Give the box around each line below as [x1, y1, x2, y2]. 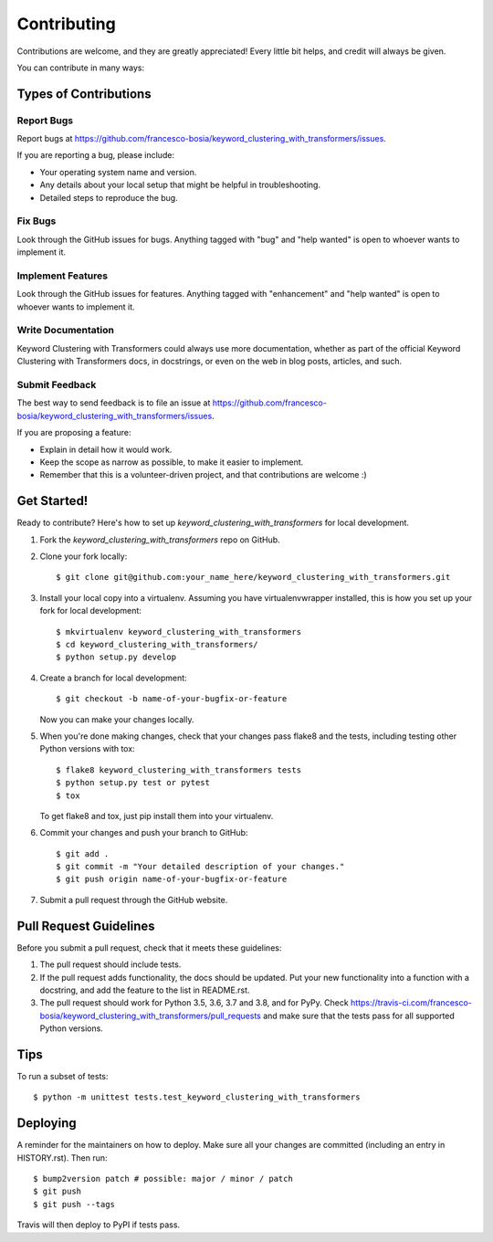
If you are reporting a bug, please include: [16, 150, 175, 161]
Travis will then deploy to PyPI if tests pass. [16, 1219, 181, 1230]
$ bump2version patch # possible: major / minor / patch [33, 1174, 294, 1184]
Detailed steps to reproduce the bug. [39, 192, 178, 203]
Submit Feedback [16, 379, 97, 392]
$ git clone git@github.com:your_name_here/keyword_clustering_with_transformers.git [56, 572, 451, 583]
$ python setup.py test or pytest [56, 777, 210, 788]
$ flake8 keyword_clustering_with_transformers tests [56, 764, 301, 775]
